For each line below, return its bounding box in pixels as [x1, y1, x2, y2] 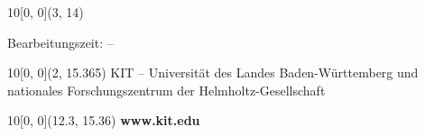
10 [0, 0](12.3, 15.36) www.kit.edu [7, 111, 200, 130]
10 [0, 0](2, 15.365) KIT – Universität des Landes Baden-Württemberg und [7, 63, 419, 82]
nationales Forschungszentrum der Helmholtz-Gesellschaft [7, 80, 326, 99]
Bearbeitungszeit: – [7, 32, 114, 51]
